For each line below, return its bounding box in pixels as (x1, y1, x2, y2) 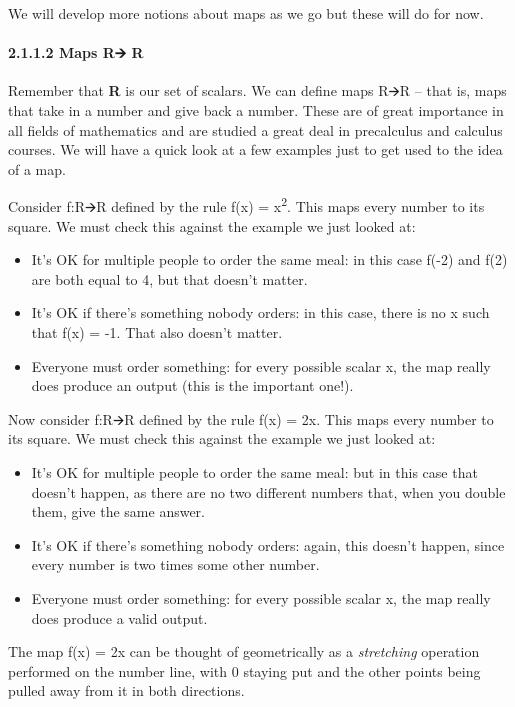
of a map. (8, 158, 66, 179)
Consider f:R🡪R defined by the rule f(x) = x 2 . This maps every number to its (8, 193, 485, 217)
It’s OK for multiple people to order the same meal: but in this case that (31, 461, 478, 482)
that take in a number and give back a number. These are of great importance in (8, 99, 504, 120)
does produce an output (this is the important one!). (31, 375, 354, 396)
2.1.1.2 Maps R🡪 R (8, 42, 144, 63)
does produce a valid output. (31, 607, 208, 628)
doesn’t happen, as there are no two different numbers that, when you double (31, 481, 506, 502)
